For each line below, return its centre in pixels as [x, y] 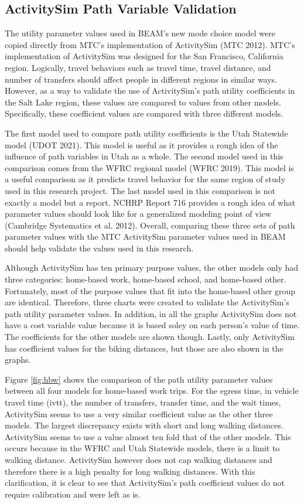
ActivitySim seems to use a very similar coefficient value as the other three [139, 413]
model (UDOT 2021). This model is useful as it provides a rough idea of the [141, 144]
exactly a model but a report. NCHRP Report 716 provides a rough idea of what [150, 202]
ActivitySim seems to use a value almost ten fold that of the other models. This [148, 436]
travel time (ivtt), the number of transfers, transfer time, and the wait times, [143, 402]
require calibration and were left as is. [73, 494]
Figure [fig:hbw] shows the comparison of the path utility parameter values [139, 379]
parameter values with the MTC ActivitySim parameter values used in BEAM [145, 236]
